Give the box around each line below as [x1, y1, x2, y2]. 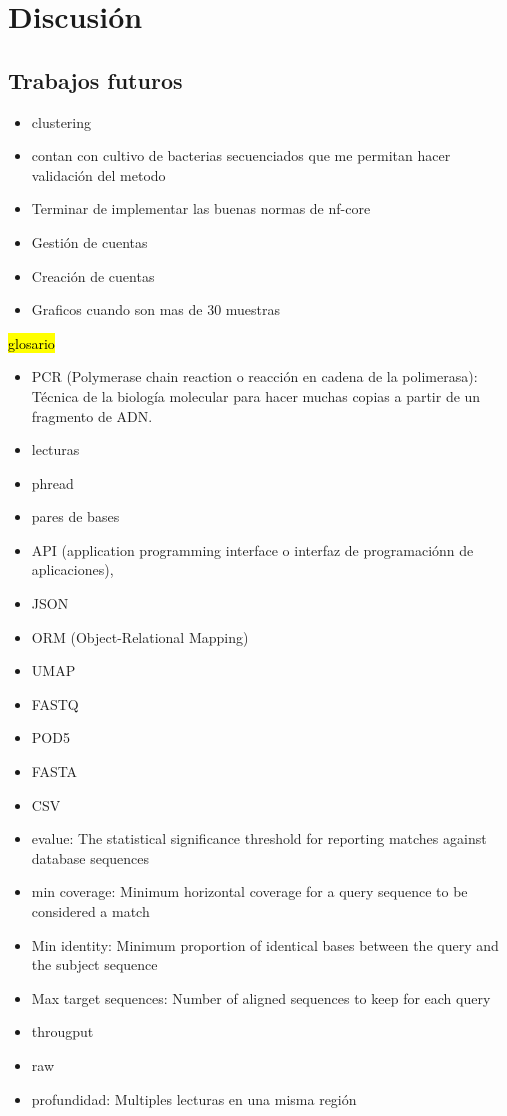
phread [31, 472, 74, 493]
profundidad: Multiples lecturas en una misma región [31, 1088, 357, 1109]
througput [31, 1021, 94, 1042]
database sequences [31, 847, 150, 868]
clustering [31, 111, 92, 132]
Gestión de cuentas [31, 231, 148, 252]
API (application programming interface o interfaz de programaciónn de [31, 539, 474, 560]
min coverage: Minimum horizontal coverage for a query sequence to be [31, 881, 468, 902]
